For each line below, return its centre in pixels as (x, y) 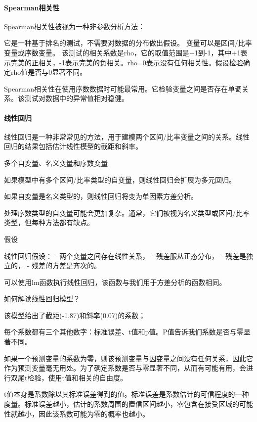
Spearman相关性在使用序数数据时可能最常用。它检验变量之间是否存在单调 (123, 88)
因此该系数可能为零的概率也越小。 (94, 413)
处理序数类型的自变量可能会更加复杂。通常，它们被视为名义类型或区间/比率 (127, 212)
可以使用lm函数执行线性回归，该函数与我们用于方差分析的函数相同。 (115, 282)
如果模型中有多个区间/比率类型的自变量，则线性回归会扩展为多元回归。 (120, 179)
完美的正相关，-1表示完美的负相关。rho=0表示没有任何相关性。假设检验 (127, 62)
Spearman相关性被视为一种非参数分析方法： (75, 26)
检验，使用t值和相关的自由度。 (77, 377)
